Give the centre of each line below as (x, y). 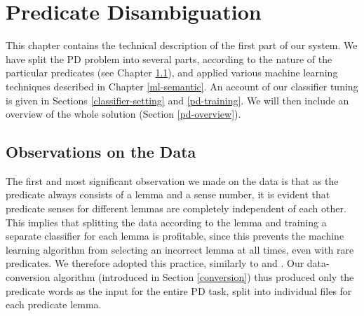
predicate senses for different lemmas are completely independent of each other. (176, 208)
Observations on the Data (101, 152)
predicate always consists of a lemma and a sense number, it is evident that (168, 194)
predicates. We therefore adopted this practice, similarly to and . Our (155, 263)
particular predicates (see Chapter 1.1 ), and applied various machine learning (172, 73)
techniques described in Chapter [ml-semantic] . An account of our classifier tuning (182, 86)
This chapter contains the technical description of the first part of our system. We (182, 45)
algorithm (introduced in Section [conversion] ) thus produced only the (204, 277)
